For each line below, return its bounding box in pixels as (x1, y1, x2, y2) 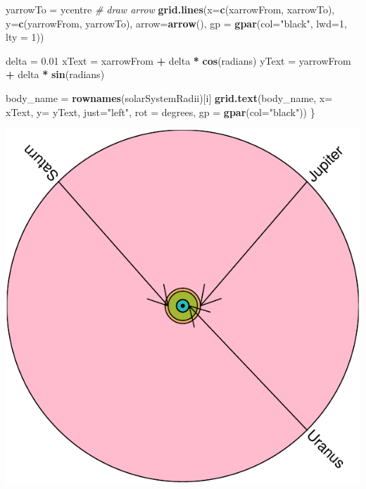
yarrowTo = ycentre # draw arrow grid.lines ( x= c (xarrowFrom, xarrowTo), (6, 2, 335, 16)
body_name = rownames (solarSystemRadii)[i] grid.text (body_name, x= (6, 90, 333, 105)
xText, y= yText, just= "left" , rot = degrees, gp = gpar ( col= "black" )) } (6, 104, 315, 119)
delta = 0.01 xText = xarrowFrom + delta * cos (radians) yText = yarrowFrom (6, 53, 351, 68)
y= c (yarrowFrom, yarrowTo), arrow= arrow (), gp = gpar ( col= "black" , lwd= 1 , (6, 15, 347, 30)
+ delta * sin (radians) (6, 67, 105, 82)
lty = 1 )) (6, 30, 44, 44)
